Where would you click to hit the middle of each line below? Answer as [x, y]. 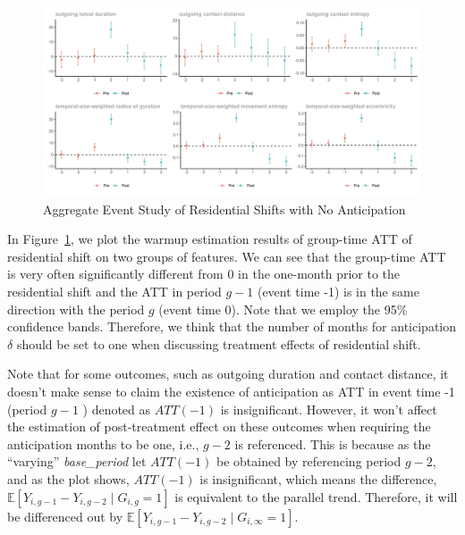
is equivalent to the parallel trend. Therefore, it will [316, 496]
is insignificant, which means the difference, [318, 478]
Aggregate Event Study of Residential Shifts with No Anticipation [224, 209]
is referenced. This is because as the [333, 443]
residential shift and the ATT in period [114, 291]
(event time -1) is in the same [338, 291]
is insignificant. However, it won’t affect [329, 409]
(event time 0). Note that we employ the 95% [283, 309]
